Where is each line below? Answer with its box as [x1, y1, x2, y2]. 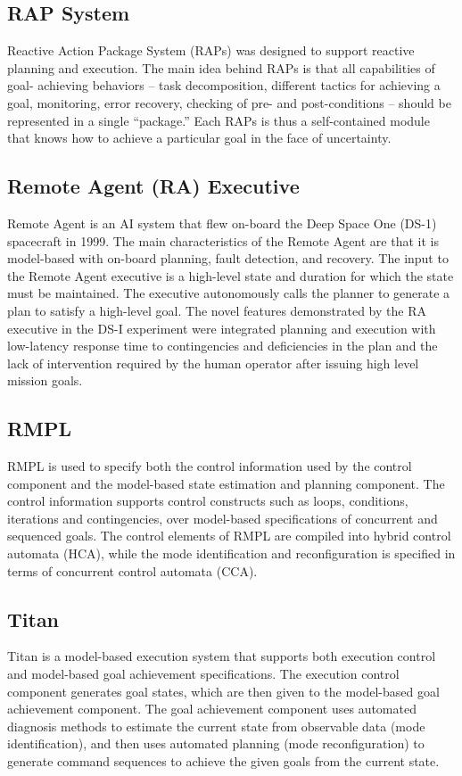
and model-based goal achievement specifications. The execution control [7, 665, 400, 683]
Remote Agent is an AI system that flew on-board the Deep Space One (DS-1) [7, 213, 437, 232]
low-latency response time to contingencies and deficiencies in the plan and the [7, 336, 438, 355]
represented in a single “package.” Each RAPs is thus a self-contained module [7, 111, 430, 129]
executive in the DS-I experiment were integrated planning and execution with [7, 318, 436, 337]
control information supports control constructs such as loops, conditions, [7, 491, 408, 510]
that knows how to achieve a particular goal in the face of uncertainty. [7, 128, 392, 147]
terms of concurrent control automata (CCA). [7, 561, 258, 580]
